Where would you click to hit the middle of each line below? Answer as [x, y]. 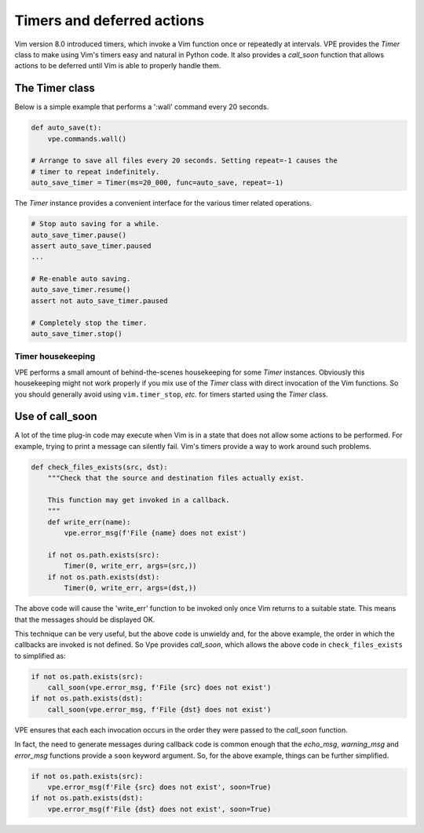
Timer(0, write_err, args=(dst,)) [130, 588]
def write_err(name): [89, 522]
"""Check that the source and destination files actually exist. [176, 478]
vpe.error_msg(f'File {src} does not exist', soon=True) [159, 787]
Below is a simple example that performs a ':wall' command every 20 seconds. [142, 107]
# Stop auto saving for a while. [95, 224]
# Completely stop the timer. [89, 323]
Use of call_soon [56, 416]
